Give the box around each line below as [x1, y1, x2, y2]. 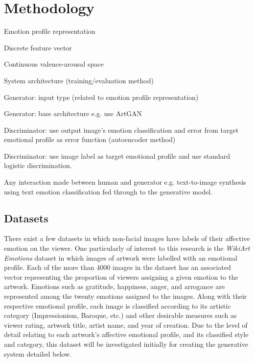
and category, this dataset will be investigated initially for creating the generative [4, 338, 248, 349]
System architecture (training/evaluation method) [4, 75, 154, 85]
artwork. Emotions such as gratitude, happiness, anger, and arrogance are [4, 281, 225, 291]
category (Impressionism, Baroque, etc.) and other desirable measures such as [4, 310, 237, 320]
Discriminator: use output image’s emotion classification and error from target [4, 124, 239, 135]
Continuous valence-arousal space [4, 59, 104, 69]
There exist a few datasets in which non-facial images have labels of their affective [4, 233, 250, 243]
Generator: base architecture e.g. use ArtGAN [4, 108, 142, 119]
